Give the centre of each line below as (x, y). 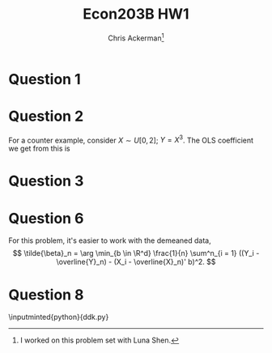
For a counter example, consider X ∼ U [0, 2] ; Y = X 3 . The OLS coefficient (131, 139)
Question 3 (46, 181)
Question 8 (46, 294)
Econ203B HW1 (136, 14)
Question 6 (46, 218)
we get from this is (39, 149)
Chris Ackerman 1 (136, 37)
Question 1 (45, 79)
